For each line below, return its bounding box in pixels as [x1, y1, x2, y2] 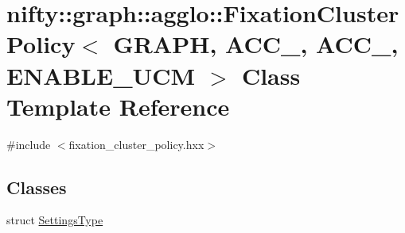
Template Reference [6, 90, 230, 122]
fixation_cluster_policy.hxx [68, 136, 204, 152]
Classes [6, 174, 67, 199]
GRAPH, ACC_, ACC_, [113, 28, 399, 60]
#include [6, 136, 51, 152]
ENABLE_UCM [6, 59, 196, 91]
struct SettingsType [6, 212, 103, 228]
